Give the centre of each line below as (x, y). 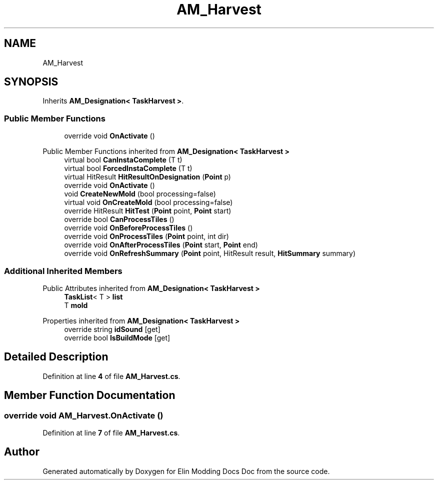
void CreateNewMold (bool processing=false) (140, 194)
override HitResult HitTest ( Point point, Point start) (148, 211)
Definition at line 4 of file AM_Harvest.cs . (111, 376)
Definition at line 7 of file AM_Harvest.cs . (111, 433)
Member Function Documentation (90, 395)
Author (22, 452)
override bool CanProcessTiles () (119, 219)
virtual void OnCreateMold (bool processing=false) (148, 202)
